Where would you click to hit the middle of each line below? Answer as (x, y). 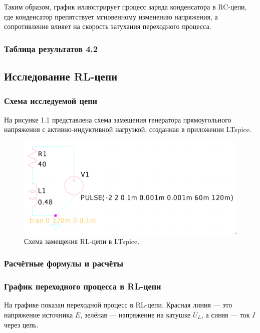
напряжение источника (39, 314)
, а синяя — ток (226, 314)
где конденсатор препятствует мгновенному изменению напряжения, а (111, 16)
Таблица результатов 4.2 (51, 48)
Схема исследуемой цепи (51, 101)
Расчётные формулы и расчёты (64, 263)
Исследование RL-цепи (61, 76)
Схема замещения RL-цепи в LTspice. (82, 241)
